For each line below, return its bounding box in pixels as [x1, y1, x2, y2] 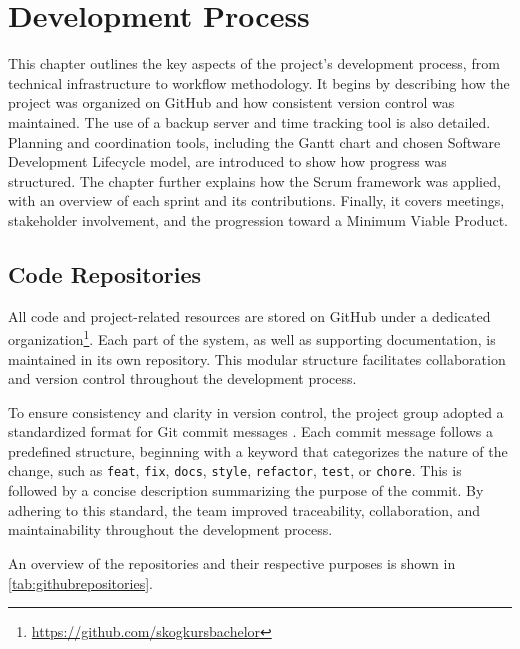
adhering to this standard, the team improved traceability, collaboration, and [8, 499, 481, 520]
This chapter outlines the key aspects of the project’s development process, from [8, 53, 500, 74]
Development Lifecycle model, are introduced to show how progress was [8, 151, 447, 172]
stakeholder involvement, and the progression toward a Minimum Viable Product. [8, 209, 508, 230]
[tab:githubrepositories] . [8, 572, 153, 593]
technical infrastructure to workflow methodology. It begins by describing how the [8, 72, 510, 93]
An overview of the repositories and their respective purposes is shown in [8, 552, 456, 573]
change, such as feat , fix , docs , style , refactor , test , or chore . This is [8, 460, 462, 481]
